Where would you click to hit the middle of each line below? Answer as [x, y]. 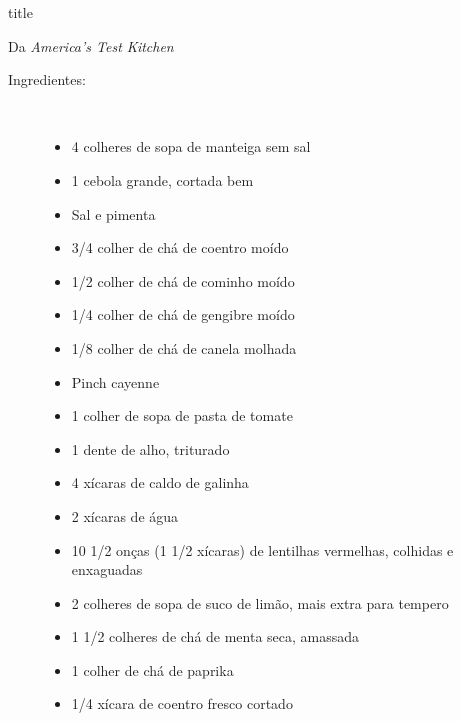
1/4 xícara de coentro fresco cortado [182, 703]
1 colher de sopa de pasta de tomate [182, 415]
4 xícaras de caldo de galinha [160, 482]
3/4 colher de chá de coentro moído [180, 247]
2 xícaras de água [125, 515]
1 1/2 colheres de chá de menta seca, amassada [215, 636]
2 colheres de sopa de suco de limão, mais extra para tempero [260, 602]
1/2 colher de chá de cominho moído [183, 280]
